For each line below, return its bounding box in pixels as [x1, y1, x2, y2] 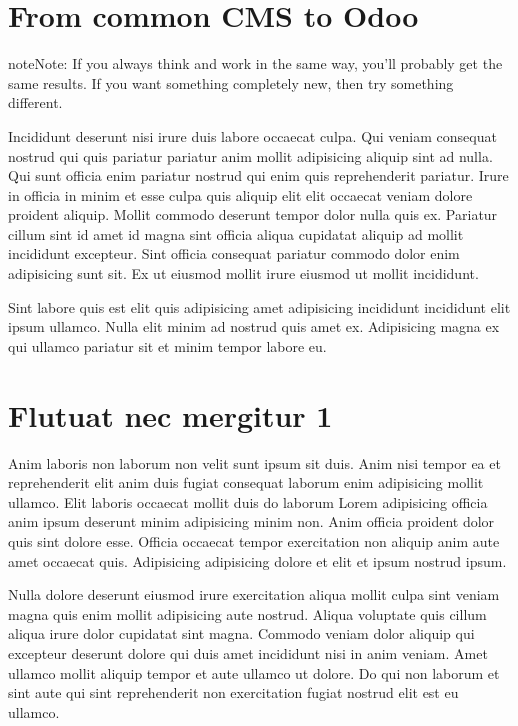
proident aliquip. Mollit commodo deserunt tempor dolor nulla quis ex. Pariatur [8, 204, 498, 225]
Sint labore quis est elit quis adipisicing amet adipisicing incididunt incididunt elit [8, 296, 511, 317]
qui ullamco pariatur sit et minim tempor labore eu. [8, 335, 327, 356]
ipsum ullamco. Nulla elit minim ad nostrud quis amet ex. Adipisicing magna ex [8, 316, 500, 337]
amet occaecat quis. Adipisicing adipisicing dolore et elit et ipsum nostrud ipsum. [8, 550, 507, 571]
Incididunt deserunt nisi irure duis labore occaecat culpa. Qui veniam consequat [8, 125, 497, 146]
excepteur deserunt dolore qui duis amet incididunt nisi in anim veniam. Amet [8, 642, 488, 663]
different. [8, 92, 63, 113]
